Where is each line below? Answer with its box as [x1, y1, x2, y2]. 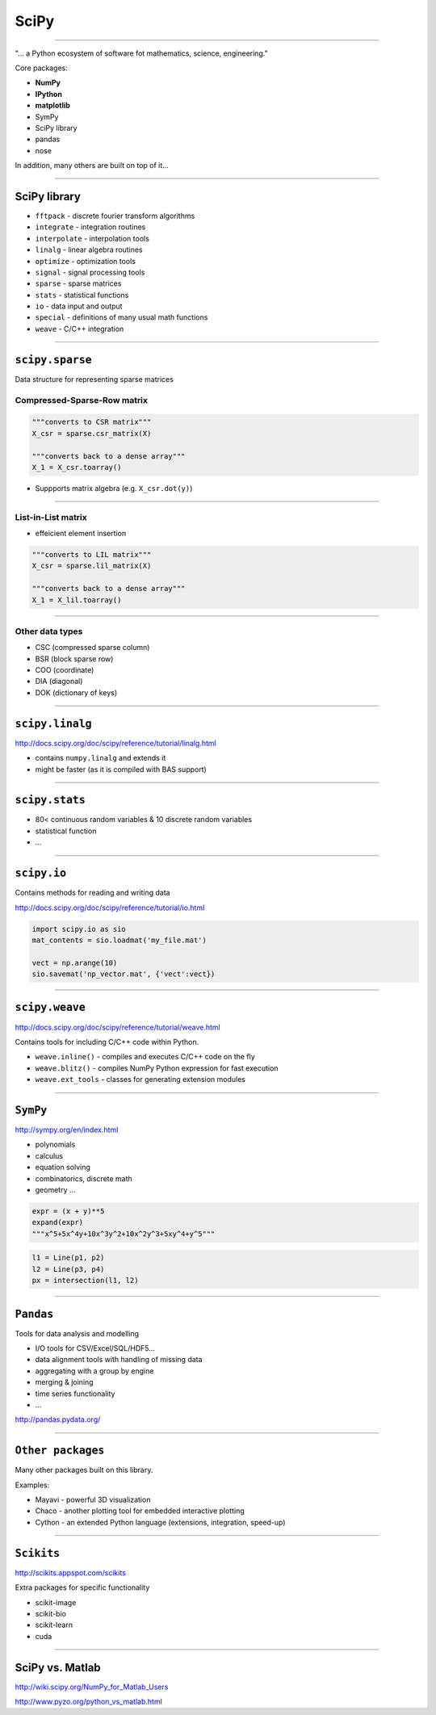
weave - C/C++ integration [35, 324, 124, 333]
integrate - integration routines [35, 222, 146, 232]
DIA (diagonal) [35, 677, 83, 686]
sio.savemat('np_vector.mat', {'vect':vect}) [31, 970, 216, 979]
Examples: [15, 1480, 50, 1490]
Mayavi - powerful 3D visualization [35, 1495, 151, 1505]
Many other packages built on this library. [15, 1466, 153, 1475]
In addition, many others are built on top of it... [15, 161, 169, 170]
